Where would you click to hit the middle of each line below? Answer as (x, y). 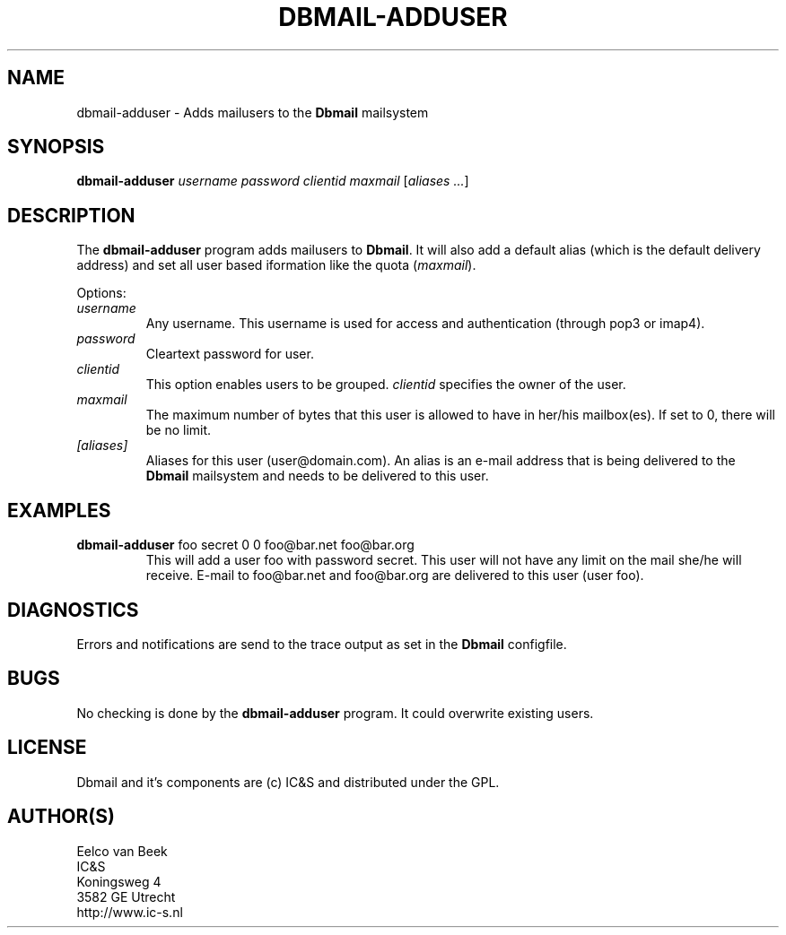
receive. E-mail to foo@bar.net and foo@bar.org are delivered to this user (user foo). (395, 576)
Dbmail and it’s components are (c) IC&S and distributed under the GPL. (288, 782)
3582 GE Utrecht (126, 896)
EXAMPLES (59, 510)
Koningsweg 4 (119, 881)
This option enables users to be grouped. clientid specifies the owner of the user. (386, 385)
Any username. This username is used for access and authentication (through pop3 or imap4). (425, 324)
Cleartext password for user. (230, 354)
